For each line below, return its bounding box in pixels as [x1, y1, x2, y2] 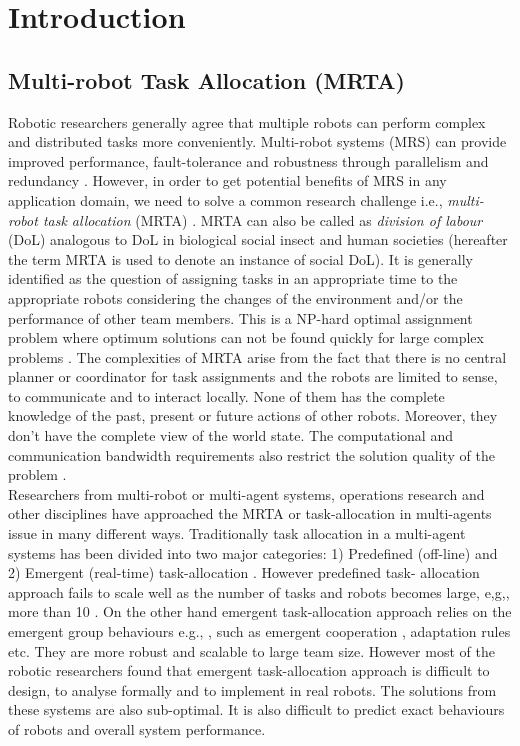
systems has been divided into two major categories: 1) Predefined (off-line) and [8, 542, 498, 563]
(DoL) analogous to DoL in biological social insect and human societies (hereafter [8, 229, 508, 250]
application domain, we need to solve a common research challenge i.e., [8, 189, 443, 210]
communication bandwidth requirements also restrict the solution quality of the [8, 444, 495, 465]
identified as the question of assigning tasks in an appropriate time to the [8, 268, 458, 289]
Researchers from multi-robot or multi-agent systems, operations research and [8, 483, 485, 504]
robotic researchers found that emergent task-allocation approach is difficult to [8, 660, 490, 681]
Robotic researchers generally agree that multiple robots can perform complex [8, 111, 486, 132]
